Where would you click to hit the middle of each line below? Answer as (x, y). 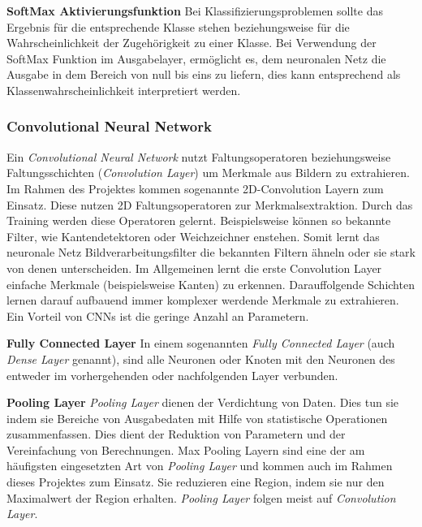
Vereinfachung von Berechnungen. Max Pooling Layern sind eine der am (186, 449)
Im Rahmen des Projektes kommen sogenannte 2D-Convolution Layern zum (195, 188)
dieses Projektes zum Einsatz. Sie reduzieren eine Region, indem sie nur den (196, 482)
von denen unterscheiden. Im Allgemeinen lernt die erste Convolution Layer (194, 268)
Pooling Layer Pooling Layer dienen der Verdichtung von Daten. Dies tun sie (203, 402)
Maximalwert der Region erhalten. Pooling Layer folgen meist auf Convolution (201, 497)
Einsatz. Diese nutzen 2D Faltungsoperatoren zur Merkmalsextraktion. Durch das (210, 204)
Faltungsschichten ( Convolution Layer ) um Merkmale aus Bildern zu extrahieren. (208, 173)
